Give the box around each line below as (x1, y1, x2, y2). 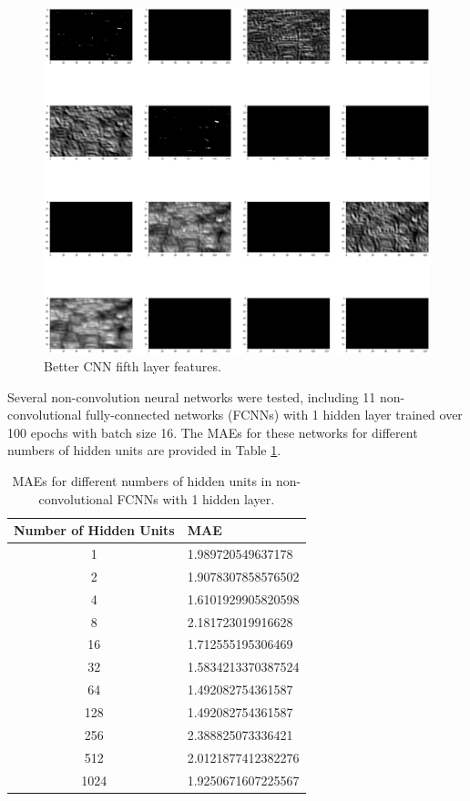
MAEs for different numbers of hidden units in (12, 471, 272, 491)
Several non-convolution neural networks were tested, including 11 (7, 387, 376, 406)
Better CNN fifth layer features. (44, 357, 221, 376)
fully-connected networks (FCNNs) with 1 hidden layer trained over (85, 405, 463, 424)
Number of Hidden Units (14, 521, 175, 540)
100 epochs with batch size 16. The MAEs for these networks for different (7, 422, 418, 441)
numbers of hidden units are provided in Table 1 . (7, 441, 281, 460)
